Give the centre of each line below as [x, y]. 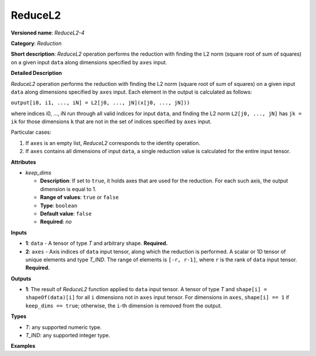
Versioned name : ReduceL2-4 [48, 33]
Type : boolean [59, 205]
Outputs [21, 278]
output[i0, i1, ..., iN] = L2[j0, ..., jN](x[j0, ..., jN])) [100, 103]
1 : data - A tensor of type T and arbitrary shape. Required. [97, 243]
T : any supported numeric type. [63, 327]
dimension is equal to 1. [68, 189]
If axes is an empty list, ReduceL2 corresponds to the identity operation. [113, 143]
